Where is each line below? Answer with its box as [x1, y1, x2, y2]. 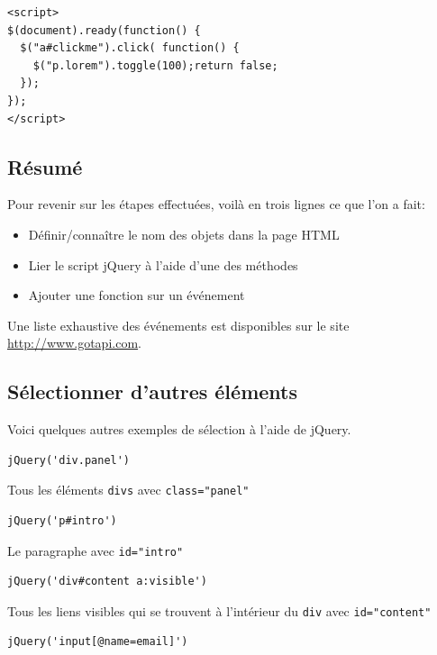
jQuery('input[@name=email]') [7, 635, 188, 649]
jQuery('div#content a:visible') [7, 575, 207, 588]
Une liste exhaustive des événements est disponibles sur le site [7, 315, 350, 334]
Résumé [7, 152, 83, 180]
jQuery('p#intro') [7, 514, 117, 527]
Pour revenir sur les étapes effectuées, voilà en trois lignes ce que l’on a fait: [7, 195, 425, 214]
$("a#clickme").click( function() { [20, 41, 240, 55]
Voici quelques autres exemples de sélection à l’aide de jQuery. [7, 420, 351, 439]
